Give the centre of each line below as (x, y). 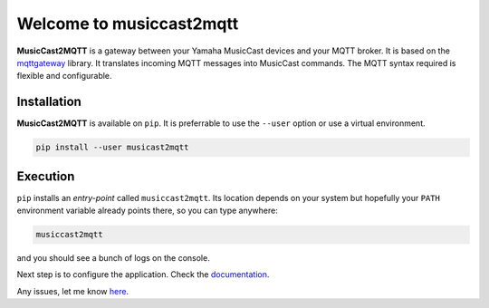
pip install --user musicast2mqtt (112, 148)
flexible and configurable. (64, 76)
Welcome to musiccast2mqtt (128, 24)
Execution (46, 176)
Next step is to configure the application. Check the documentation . (143, 274)
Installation (49, 102)
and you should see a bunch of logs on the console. (113, 258)
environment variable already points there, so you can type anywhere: (147, 211)
